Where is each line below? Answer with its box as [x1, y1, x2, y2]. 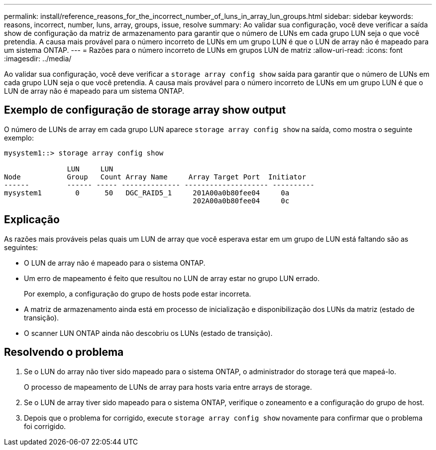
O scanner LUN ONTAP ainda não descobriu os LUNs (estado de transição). [24, 328, 273, 337]
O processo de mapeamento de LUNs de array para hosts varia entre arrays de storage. [24, 382, 312, 391]
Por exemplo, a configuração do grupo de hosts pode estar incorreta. [24, 289, 251, 298]
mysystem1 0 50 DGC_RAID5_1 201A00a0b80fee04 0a [4, 188, 290, 197]
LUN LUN [67, 164, 113, 173]
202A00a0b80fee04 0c [193, 196, 290, 205]
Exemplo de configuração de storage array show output [4, 104, 286, 117]
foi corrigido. [24, 422, 66, 431]
